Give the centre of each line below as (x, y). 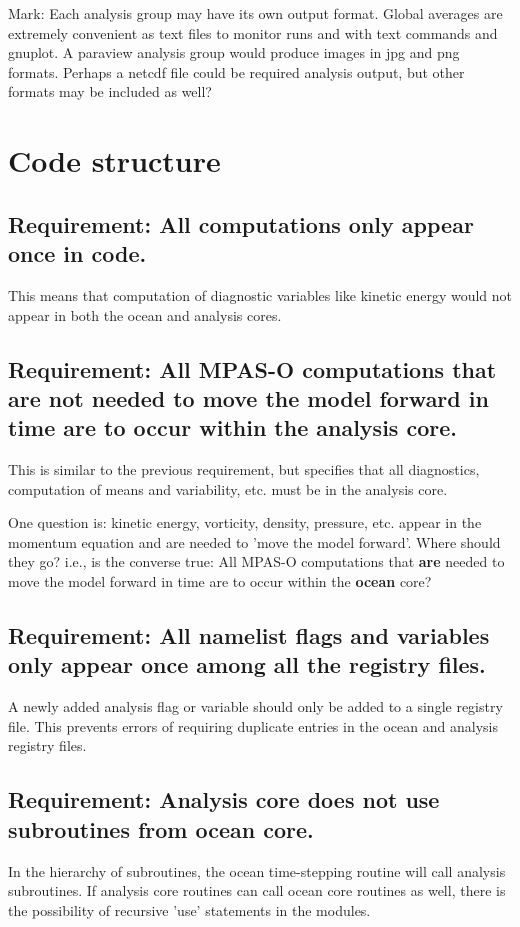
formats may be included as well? (110, 91)
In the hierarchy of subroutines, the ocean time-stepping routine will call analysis (257, 870)
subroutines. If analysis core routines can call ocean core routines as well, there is (257, 890)
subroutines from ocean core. (161, 828)
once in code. (77, 253)
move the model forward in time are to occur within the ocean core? (220, 581)
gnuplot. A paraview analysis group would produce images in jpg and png (234, 52)
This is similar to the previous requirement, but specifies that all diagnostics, (244, 469)
